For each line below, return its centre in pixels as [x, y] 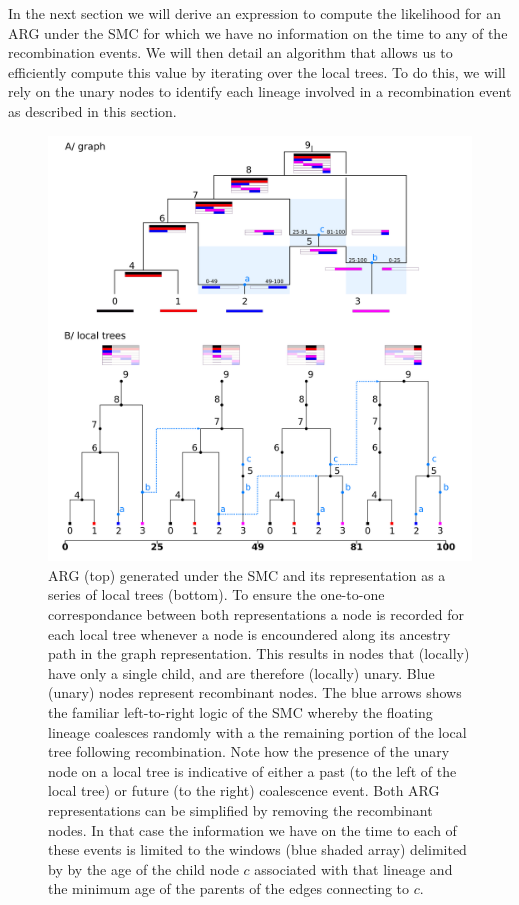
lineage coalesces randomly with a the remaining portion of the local [257, 731]
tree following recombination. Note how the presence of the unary [249, 751]
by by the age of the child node [143, 868]
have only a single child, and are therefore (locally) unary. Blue [241, 672]
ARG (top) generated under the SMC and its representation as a [247, 574]
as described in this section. [92, 110]
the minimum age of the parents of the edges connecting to [229, 888]
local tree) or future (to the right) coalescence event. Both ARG [244, 790]
